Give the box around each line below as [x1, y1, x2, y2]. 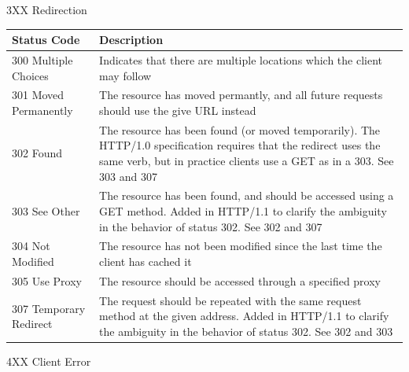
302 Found [12, 145, 62, 161]
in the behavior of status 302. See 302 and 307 [99, 218, 322, 234]
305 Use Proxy [12, 272, 82, 289]
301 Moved [12, 87, 64, 103]
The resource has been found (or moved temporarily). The [99, 121, 381, 138]
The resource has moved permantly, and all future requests [99, 87, 383, 103]
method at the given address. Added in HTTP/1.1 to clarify [99, 308, 389, 324]
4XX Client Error [6, 353, 91, 370]
